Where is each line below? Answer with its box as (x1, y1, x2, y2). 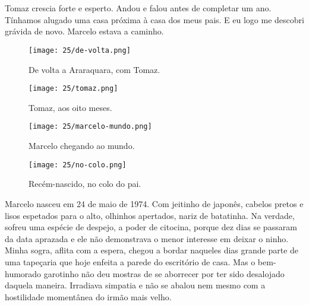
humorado (5, 267, 42, 279)
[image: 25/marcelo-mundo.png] (29, 122, 152, 131)
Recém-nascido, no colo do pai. (29, 177, 141, 190)
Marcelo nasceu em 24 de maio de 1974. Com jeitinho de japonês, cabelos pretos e (5, 197, 304, 209)
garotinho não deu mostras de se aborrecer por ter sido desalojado (43, 267, 285, 279)
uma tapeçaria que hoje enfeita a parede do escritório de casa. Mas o (5, 255, 256, 268)
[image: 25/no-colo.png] (29, 160, 127, 169)
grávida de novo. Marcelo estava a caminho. (5, 25, 164, 37)
